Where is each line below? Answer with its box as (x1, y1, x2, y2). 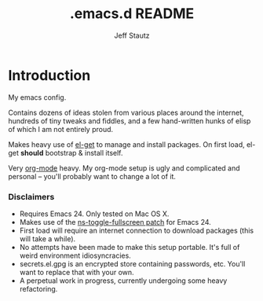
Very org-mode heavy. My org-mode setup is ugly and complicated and (8, 163, 241, 173)
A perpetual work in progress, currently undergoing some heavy (19, 276, 228, 285)
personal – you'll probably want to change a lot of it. (8, 171, 177, 181)
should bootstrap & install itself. (20, 148, 123, 157)
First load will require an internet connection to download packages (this (19, 226, 254, 235)
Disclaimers (8, 191, 55, 202)
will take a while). (19, 233, 76, 244)
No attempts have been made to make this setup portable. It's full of (19, 242, 240, 251)
